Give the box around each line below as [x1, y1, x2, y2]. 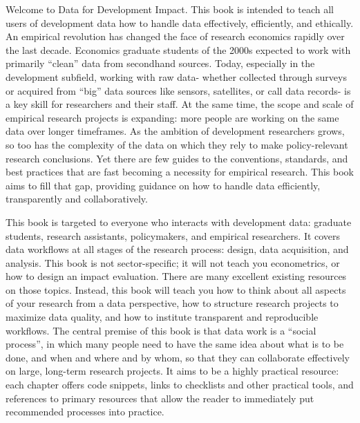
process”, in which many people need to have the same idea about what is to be [6, 337, 344, 351]
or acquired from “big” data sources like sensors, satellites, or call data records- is [6, 83, 351, 97]
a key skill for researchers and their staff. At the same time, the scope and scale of [6, 97, 354, 111]
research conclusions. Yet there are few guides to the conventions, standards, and [6, 151, 348, 165]
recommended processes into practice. [6, 404, 164, 419]
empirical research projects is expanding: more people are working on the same [6, 110, 339, 124]
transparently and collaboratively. [6, 191, 148, 206]
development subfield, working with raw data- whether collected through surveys [6, 69, 347, 84]
